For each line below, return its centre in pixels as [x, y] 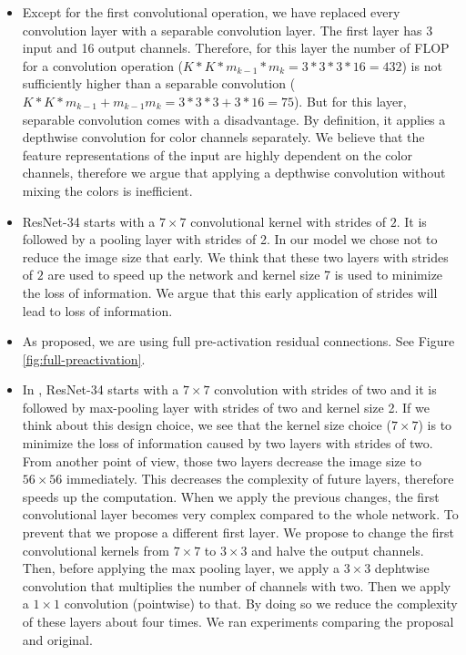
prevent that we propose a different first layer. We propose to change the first [238, 532]
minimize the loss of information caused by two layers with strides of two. [228, 443]
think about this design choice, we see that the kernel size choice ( [207, 425]
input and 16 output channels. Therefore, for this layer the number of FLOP [236, 48]
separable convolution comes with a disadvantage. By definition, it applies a [234, 119]
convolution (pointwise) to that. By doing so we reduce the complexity [261, 604]
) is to [435, 425]
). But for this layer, [350, 101]
